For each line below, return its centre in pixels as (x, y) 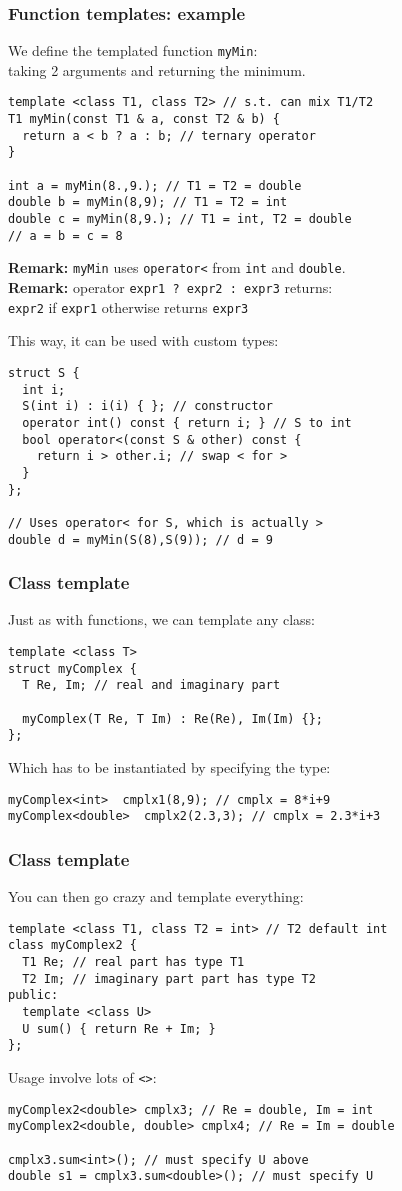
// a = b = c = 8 (65, 235)
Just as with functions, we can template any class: (161, 619)
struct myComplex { (72, 668)
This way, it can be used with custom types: (143, 340)
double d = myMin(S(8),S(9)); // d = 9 (140, 539)
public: (33, 995)
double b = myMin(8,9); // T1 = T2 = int (148, 202)
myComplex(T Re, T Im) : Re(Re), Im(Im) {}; (172, 718)
